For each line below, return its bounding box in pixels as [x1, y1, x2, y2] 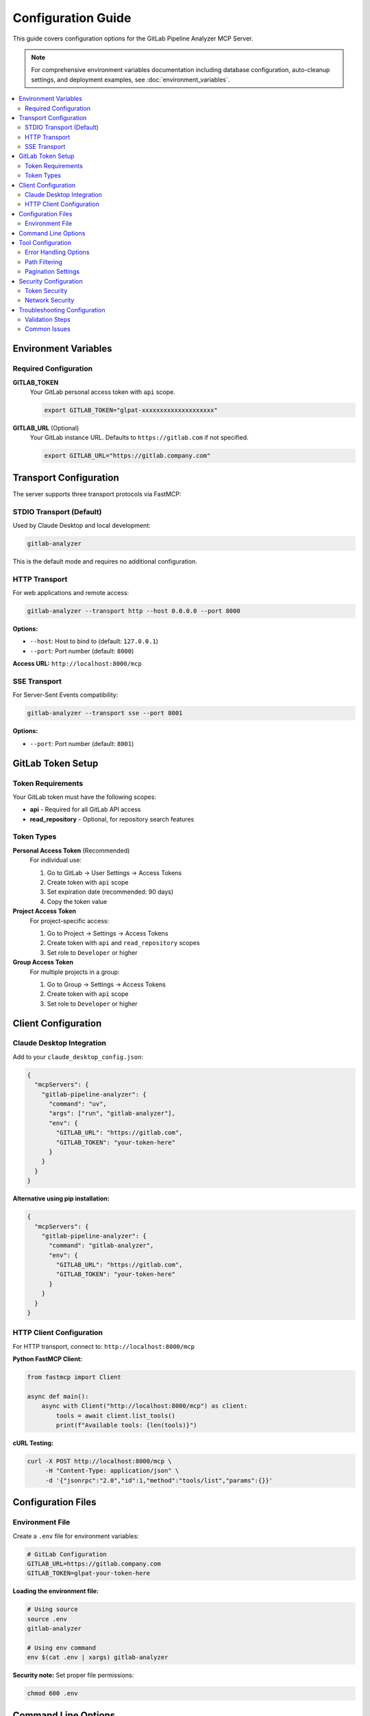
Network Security [25, 296, 75, 305]
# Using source [27, 1605, 78, 1613]
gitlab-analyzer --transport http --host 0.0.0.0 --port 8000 [27, 607, 241, 615]
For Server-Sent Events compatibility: [12, 691, 119, 699]
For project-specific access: [29, 916, 110, 925]
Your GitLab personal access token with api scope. [29, 388, 176, 396]
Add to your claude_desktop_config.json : [12, 1052, 144, 1060]
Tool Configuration [18, 238, 72, 246]
